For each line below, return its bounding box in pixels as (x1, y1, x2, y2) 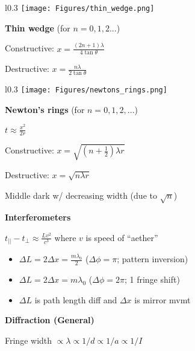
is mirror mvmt (134, 293, 191, 306)
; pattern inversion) (117, 253, 188, 265)
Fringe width (5, 333, 52, 346)
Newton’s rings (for (5, 103, 85, 115)
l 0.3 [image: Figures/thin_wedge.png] (5, 1, 155, 13)
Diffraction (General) (5, 314, 94, 326)
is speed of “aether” (85, 231, 158, 243)
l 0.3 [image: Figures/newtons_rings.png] (5, 83, 167, 95)
